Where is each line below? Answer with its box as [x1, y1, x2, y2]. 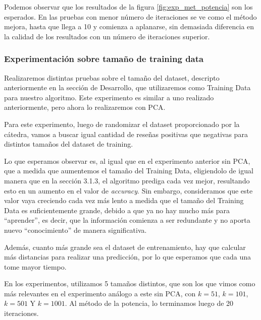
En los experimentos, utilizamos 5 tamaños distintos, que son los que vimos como [4, 278, 255, 289]
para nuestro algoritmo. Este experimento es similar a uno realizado [4, 92, 214, 102]
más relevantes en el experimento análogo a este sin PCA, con [4, 288, 196, 298]
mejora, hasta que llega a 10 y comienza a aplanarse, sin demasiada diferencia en [4, 21, 254, 32]
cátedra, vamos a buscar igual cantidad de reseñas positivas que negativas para [4, 129, 248, 139]
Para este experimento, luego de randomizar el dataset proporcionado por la [4, 118, 240, 129]
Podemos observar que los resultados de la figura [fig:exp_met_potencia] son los [4, 2, 253, 12]
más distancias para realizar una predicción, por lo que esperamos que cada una [4, 251, 251, 262]
